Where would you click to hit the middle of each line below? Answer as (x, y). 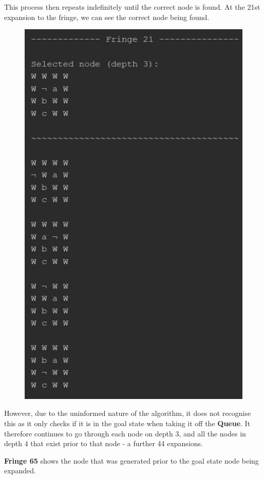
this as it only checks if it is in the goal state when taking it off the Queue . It (127, 423)
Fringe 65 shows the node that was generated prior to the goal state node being (131, 460)
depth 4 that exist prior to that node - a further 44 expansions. (103, 443)
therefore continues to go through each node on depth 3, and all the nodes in (125, 433)
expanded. (20, 471)
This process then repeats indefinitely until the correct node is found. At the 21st (132, 7)
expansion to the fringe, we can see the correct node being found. (107, 17)
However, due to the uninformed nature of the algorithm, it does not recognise (128, 413)
